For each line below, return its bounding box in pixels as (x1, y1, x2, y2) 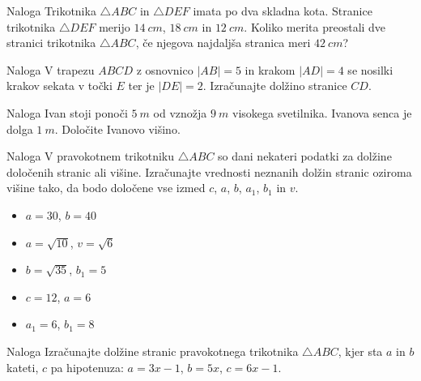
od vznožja (153, 104, 207, 121)
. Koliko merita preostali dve (244, 18, 386, 35)
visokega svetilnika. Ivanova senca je (232, 104, 412, 121)
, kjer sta (338, 342, 383, 359)
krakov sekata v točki (6, 77, 113, 94)
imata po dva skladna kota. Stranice (193, 2, 372, 19)
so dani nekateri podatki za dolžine (218, 148, 392, 165)
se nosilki (347, 61, 393, 78)
